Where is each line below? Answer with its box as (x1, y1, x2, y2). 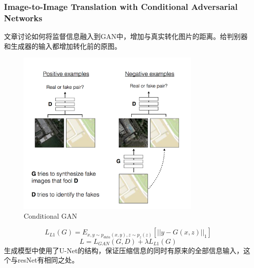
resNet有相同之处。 (17, 255, 79, 265)
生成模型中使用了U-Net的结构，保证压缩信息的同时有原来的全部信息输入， (4, 245, 244, 255)
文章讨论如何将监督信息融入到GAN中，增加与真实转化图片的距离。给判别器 (4, 31, 248, 41)
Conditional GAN (24, 210, 77, 221)
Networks (4, 11, 42, 24)
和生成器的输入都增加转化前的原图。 (4, 40, 121, 51)
